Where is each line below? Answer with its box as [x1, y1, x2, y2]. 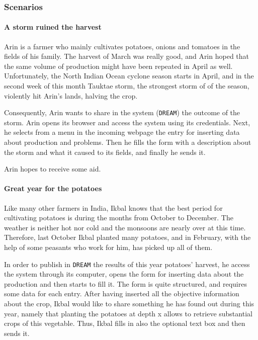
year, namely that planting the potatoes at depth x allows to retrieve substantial [4, 308, 252, 318]
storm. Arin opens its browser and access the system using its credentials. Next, [4, 117, 250, 127]
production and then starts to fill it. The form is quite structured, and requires [4, 278, 247, 289]
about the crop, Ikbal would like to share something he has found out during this [4, 298, 254, 309]
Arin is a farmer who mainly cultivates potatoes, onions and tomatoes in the [4, 41, 240, 51]
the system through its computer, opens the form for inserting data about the [4, 269, 244, 279]
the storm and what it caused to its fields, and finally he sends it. [4, 146, 206, 157]
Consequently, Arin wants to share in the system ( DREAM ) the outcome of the [4, 107, 240, 118]
